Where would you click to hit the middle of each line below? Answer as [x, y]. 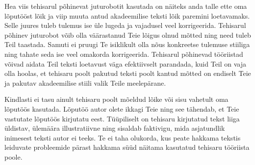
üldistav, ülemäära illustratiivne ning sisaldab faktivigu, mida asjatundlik [115, 128]
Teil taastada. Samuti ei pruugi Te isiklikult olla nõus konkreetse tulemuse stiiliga [127, 44]
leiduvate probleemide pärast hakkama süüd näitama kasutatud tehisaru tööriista [127, 147]
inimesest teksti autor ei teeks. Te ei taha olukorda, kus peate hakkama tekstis [123, 137]
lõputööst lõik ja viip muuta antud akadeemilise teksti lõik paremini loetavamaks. [127, 15]
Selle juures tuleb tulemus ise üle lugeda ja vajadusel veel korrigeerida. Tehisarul [125, 25]
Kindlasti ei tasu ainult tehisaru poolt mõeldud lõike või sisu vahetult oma [116, 99]
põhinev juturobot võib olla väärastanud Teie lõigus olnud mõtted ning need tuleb [128, 35]
